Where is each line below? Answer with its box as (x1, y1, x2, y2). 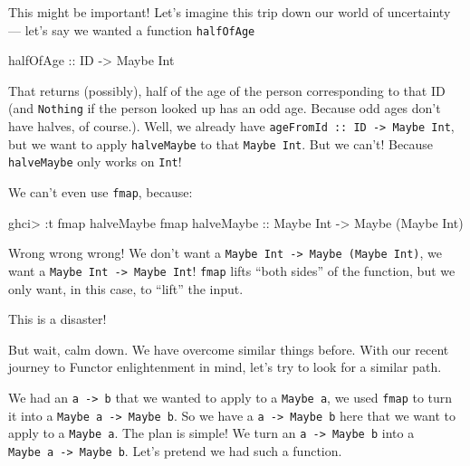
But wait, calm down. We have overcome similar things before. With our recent (8, 339, 449, 358)
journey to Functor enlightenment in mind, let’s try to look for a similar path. (8, 357, 442, 376)
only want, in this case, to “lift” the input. (8, 279, 244, 298)
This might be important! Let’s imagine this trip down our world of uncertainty (8, 3, 451, 21)
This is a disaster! (8, 309, 107, 328)
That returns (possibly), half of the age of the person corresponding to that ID (8, 81, 446, 100)
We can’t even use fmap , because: (8, 183, 193, 202)
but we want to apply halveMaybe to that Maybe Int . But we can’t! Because (8, 134, 433, 153)
